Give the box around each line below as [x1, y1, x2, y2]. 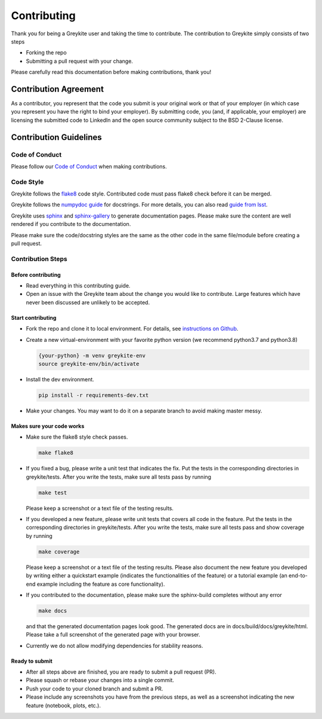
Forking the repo [26, 49, 67, 56]
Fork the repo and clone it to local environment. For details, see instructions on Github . [26, 325, 239, 332]
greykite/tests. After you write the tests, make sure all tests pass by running [26, 473, 212, 481]
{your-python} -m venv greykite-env [38, 352, 146, 359]
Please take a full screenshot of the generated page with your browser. [26, 631, 201, 638]
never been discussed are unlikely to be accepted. [26, 299, 150, 306]
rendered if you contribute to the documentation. [11, 221, 131, 228]
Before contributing [11, 271, 61, 278]
